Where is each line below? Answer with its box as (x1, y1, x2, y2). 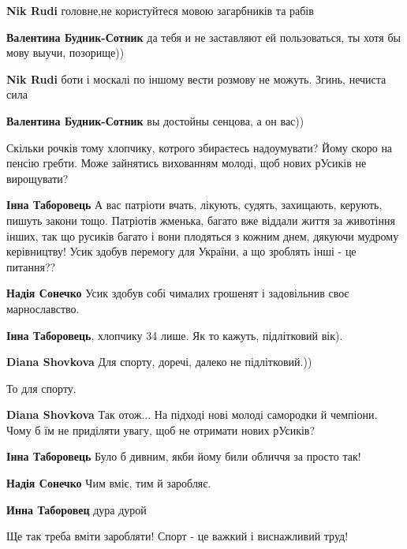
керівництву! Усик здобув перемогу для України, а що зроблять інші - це (6, 243, 357, 260)
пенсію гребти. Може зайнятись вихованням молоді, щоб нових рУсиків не (6, 155, 367, 171)
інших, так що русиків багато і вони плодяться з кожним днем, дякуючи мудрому (6, 227, 399, 244)
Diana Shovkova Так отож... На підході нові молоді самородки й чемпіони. (6, 406, 378, 423)
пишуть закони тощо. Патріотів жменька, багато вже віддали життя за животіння (6, 211, 395, 228)
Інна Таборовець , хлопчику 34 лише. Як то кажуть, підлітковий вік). (6, 327, 343, 343)
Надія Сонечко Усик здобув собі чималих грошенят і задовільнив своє (6, 285, 349, 301)
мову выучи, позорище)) (6, 44, 125, 61)
